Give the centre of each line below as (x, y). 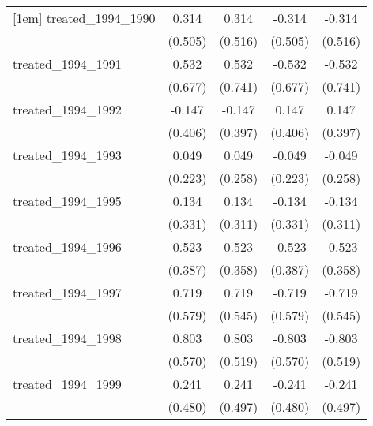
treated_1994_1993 (67, 155)
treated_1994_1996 (67, 247)
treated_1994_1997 (67, 292)
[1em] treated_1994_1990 (84, 18)
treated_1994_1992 (67, 109)
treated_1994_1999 (67, 384)
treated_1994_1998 (67, 338)
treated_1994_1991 (67, 64)
